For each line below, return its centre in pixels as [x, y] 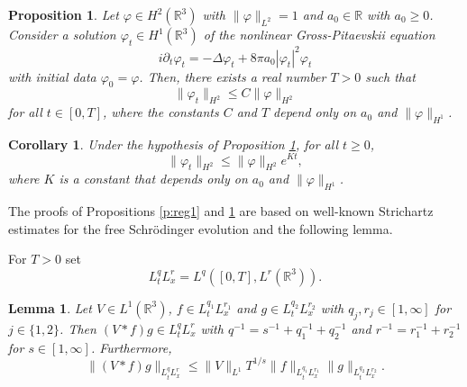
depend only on [315, 112]
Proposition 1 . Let [64, 14]
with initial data [52, 76]
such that [390, 76]
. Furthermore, [131, 347]
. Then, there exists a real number [233, 76]
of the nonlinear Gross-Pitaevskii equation [319, 34]
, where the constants [161, 112]
